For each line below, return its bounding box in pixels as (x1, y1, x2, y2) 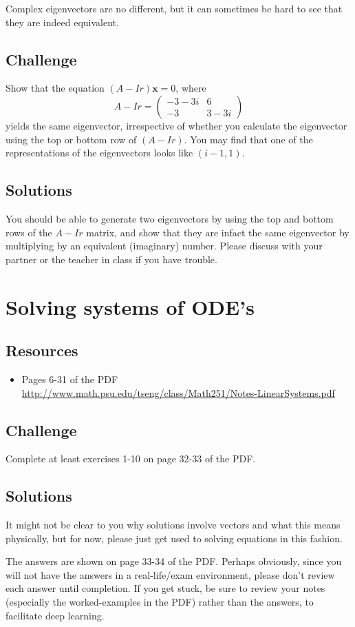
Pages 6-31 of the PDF (21, 371, 118, 386)
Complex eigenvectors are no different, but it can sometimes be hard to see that (6, 1, 343, 15)
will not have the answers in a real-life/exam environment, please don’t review (6, 567, 335, 582)
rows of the (6, 225, 52, 239)
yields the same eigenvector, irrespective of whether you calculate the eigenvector (6, 118, 347, 132)
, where (175, 81, 206, 95)
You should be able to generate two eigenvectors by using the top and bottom (6, 211, 334, 225)
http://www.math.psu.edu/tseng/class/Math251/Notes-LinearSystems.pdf (21, 385, 335, 400)
